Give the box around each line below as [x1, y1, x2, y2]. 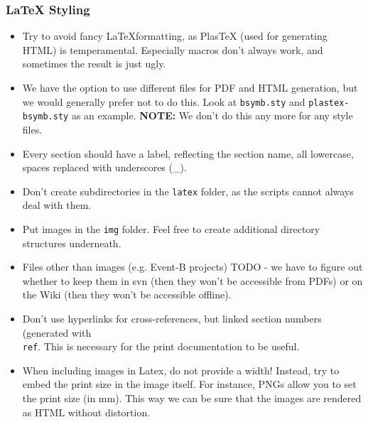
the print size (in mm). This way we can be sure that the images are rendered [22, 391, 362, 405]
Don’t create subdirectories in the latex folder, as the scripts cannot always [22, 183, 354, 198]
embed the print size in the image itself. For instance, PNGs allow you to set [22, 377, 357, 391]
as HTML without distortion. [22, 404, 151, 419]
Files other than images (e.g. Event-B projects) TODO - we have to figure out [22, 259, 363, 274]
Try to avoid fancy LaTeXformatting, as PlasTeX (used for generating [22, 28, 328, 43]
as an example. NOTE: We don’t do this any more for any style [71, 108, 353, 123]
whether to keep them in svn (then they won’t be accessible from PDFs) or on [22, 273, 363, 288]
